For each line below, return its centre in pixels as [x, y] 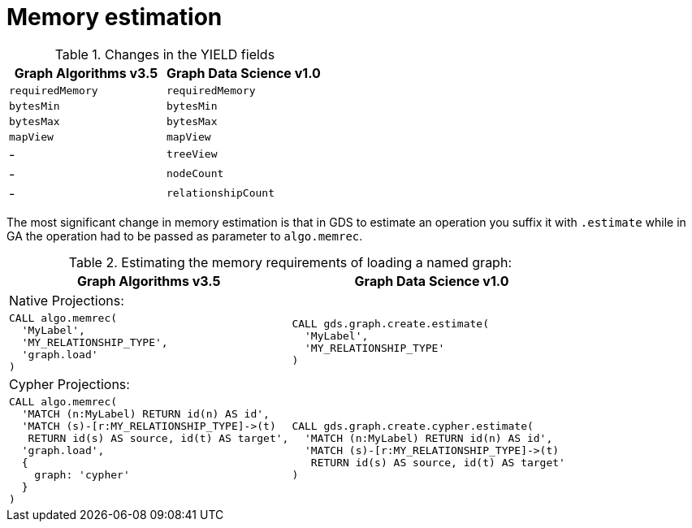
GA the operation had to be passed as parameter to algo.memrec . [185, 236]
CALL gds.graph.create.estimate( [391, 324]
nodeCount [195, 174]
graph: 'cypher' [82, 474]
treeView [192, 154]
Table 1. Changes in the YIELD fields [165, 54]
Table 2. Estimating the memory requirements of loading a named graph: [290, 262]
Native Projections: [67, 300]
